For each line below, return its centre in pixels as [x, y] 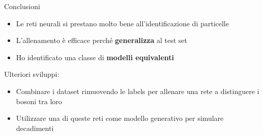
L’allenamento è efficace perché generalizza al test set [102, 40]
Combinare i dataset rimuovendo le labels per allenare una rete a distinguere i [138, 91]
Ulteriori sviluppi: [32, 74]
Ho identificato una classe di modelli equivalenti [95, 57]
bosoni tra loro [39, 101]
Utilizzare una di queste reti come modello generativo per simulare [120, 118]
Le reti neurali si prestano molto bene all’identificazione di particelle [122, 23]
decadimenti [35, 128]
